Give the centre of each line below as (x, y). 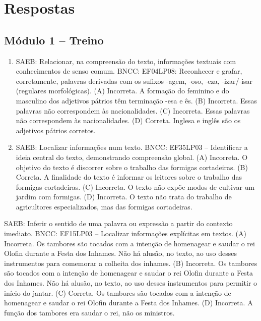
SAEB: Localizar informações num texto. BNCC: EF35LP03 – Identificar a (132, 147)
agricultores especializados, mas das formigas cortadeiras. (104, 206)
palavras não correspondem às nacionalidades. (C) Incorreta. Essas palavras (133, 110)
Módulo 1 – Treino (54, 40)
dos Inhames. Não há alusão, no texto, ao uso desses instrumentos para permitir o (131, 283)
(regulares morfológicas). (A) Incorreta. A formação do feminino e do (122, 91)
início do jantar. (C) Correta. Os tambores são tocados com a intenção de (118, 292)
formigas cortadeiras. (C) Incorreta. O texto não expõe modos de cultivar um (135, 186)
